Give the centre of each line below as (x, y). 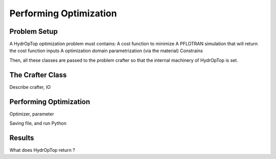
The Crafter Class (38, 75)
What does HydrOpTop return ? (42, 150)
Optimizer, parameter (32, 114)
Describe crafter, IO (30, 87)
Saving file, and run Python (38, 123)
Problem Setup (34, 31)
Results (22, 138)
